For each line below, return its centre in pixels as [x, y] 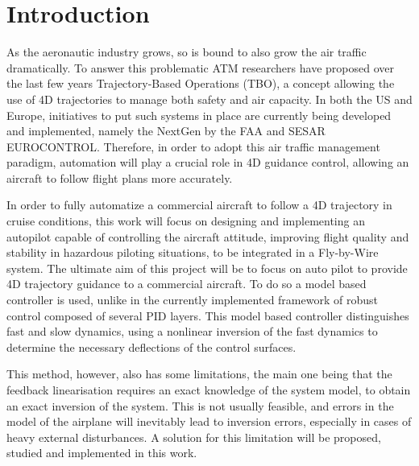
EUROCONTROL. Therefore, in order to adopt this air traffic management [193, 146]
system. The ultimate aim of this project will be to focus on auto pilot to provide [207, 268]
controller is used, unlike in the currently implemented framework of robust [192, 300]
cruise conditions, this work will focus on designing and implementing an [186, 221]
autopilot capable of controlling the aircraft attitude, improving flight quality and [208, 236]
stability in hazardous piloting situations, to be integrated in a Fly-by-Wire [193, 252]
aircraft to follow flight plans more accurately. [120, 177]
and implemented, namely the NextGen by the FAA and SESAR [166, 131]
